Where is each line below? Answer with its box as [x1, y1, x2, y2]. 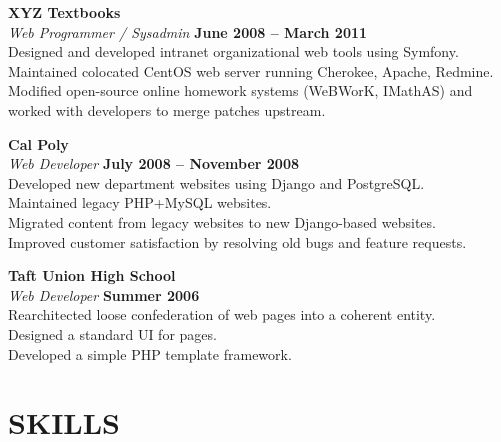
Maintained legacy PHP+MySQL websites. [8, 192, 272, 213]
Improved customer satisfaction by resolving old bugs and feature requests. [8, 231, 467, 252]
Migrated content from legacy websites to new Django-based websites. [8, 211, 436, 232]
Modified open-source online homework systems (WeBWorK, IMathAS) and [8, 80, 473, 101]
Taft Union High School [8, 265, 176, 286]
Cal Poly [8, 133, 69, 154]
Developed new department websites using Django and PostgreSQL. [8, 172, 425, 193]
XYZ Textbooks [8, 2, 121, 22]
